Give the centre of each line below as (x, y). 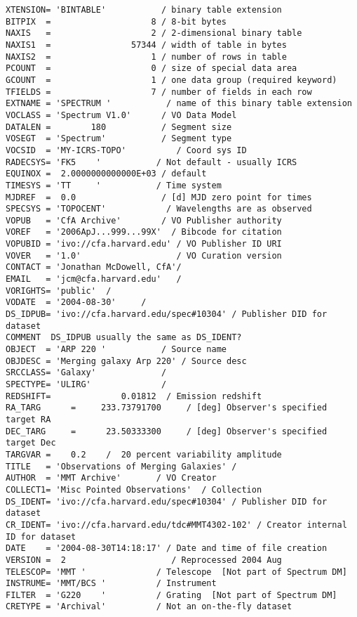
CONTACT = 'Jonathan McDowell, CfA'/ (94, 267)
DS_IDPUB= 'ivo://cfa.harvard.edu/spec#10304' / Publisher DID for (167, 314)
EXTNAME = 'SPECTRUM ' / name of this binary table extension (179, 104)
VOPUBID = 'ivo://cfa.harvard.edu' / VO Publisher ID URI (144, 244)
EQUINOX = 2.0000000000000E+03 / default (106, 174)
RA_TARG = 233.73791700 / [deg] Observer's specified (167, 408)
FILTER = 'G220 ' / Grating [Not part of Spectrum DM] (171, 595)
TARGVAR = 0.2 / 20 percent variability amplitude (144, 454)
